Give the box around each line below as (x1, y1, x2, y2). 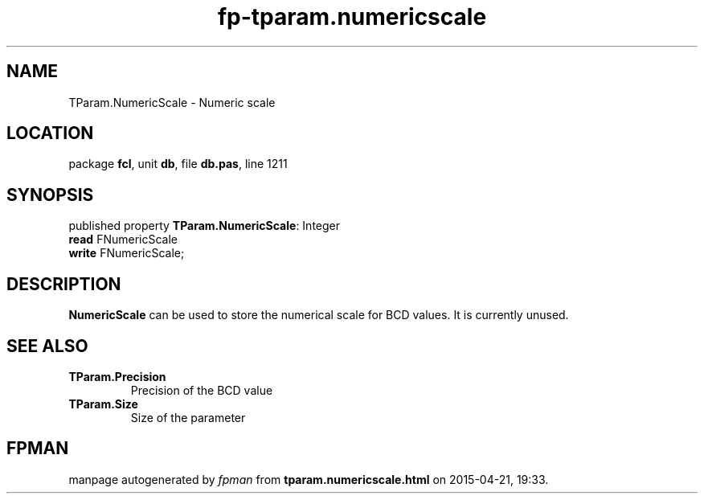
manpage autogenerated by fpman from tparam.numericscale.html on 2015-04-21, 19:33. (68, 472, 549, 486)
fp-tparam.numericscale (217, 3, 487, 31)
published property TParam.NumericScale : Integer (68, 219, 341, 233)
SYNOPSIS (6, 184, 94, 205)
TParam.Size (68, 396, 138, 411)
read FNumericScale (68, 232, 178, 247)
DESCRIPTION (6, 273, 121, 294)
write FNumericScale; (68, 246, 185, 260)
